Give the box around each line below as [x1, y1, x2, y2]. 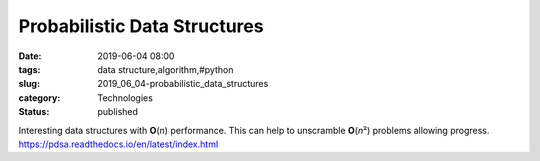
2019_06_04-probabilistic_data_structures [97, 78, 269, 90]
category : [18, 91, 61, 104]
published [97, 106, 139, 118]
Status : [18, 106, 50, 118]
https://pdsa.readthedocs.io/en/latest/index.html [18, 138, 219, 150]
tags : [18, 63, 41, 75]
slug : [18, 78, 40, 90]
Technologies [97, 91, 154, 104]
